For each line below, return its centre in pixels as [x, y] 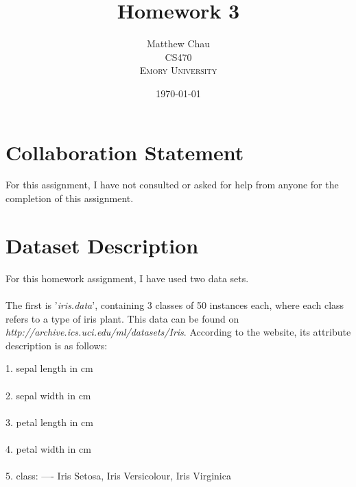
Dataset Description [102, 245]
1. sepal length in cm [49, 368]
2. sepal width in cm [48, 395]
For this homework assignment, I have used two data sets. [127, 278]
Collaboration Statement [125, 152]
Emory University [178, 70]
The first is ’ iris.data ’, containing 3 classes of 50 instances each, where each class [175, 304]
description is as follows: [57, 345]
